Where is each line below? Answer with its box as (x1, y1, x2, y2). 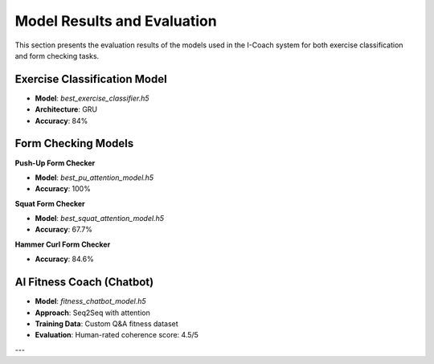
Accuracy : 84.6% (35, 254, 94, 264)
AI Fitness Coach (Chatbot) (14, 276, 154, 289)
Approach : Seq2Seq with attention (35, 308, 150, 317)
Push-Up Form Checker (14, 157, 96, 168)
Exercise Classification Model (14, 72, 168, 86)
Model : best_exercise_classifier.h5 (35, 93, 149, 103)
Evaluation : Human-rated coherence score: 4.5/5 (35, 330, 199, 340)
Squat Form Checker (14, 198, 86, 208)
